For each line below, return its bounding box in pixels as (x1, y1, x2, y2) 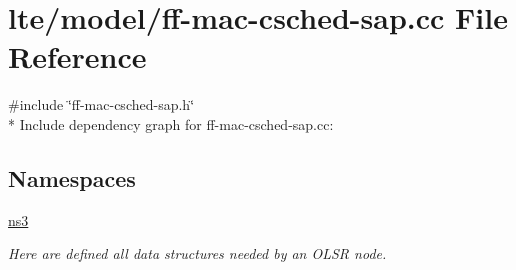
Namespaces (8, 162, 136, 193)
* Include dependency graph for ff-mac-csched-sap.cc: (8, 113, 334, 134)
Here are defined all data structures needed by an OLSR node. (8, 243, 387, 264)
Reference (8, 36, 147, 77)
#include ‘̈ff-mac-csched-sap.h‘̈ (8, 94, 195, 115)
